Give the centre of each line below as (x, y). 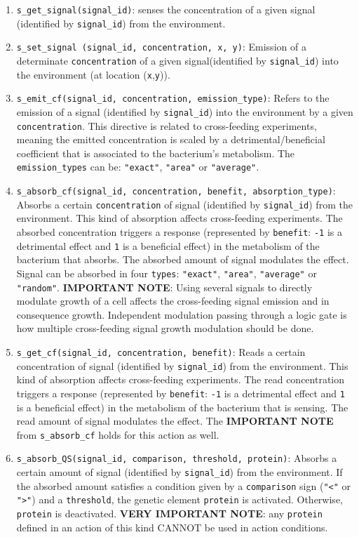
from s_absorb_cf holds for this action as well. (118, 434)
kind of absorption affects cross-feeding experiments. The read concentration (181, 379)
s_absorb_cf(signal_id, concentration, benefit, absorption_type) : (176, 191)
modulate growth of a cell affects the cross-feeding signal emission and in (173, 301)
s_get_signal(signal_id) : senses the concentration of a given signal (166, 9)
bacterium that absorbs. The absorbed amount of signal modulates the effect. (183, 259)
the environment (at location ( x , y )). (93, 74)
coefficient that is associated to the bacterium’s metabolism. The (156, 153)
